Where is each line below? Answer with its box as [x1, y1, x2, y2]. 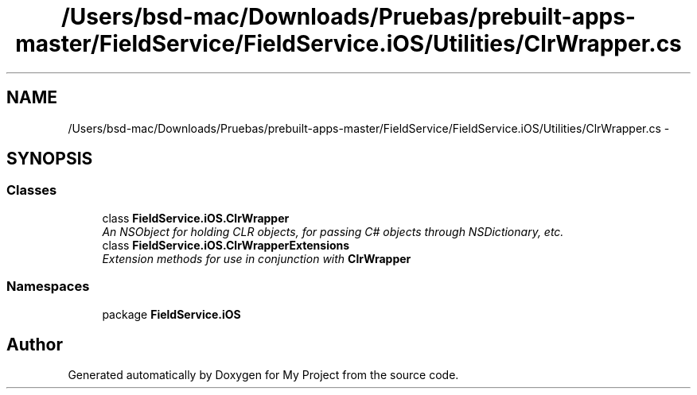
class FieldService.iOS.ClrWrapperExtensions [102, 238, 350, 252]
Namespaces [6, 278, 90, 295]
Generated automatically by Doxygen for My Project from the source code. [68, 368, 459, 382]
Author [6, 334, 63, 354]
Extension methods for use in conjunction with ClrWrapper [102, 251, 411, 265]
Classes [6, 182, 57, 199]
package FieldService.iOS [102, 307, 241, 321]
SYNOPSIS [6, 149, 93, 169]
